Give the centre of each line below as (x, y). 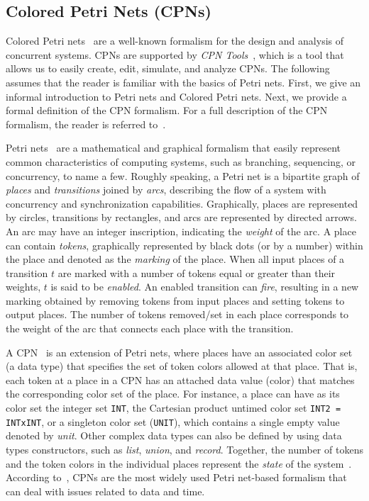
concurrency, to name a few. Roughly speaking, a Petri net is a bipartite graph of (183, 175)
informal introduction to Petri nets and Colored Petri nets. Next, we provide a (176, 96)
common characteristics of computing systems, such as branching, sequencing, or (181, 161)
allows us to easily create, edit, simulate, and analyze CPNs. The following (168, 68)
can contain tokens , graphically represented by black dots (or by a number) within (184, 245)
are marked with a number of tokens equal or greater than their (197, 272)
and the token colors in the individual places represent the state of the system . (179, 463)
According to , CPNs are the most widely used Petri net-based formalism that (176, 477)
